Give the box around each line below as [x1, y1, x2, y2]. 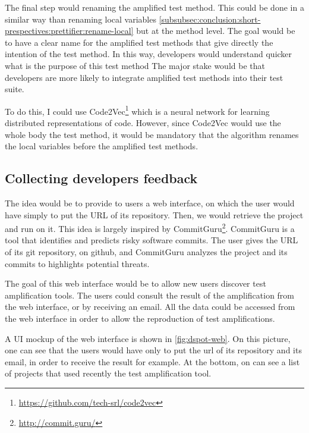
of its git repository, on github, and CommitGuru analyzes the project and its [5, 246, 288, 258]
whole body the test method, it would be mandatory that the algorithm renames [5, 128, 299, 140]
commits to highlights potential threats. [5, 257, 150, 269]
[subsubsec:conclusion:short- [159, 12, 261, 25]
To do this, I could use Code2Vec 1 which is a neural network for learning [5, 103, 270, 117]
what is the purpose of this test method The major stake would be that [5, 59, 265, 71]
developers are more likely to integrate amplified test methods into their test [5, 71, 283, 83]
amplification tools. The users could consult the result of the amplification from [5, 288, 295, 301]
